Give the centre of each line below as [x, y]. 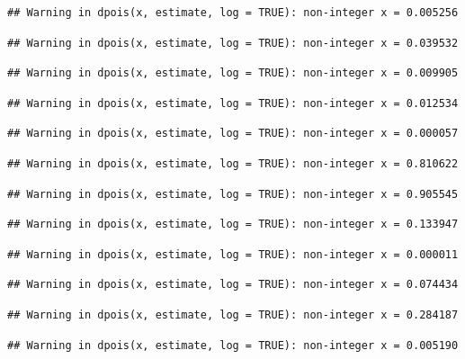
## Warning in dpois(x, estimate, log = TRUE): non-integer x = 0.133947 [233, 224]
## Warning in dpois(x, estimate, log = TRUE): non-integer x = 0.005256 [233, 13]
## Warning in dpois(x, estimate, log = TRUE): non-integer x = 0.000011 [233, 254]
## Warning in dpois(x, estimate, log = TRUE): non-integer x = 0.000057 [233, 134]
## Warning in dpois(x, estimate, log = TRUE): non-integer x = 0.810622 [233, 163]
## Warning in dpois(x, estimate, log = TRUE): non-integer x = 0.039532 [233, 43]
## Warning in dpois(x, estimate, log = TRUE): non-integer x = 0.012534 [233, 103]
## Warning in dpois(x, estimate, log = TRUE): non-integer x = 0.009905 [233, 73]
